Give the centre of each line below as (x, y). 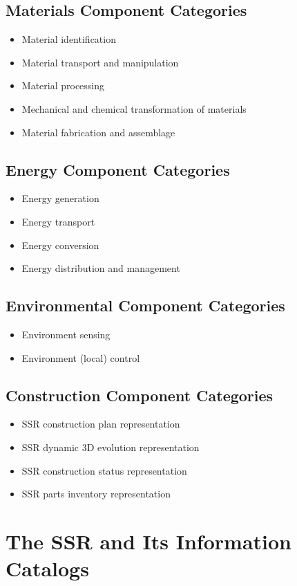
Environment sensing (66, 334)
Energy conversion (60, 245)
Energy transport (58, 221)
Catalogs (47, 568)
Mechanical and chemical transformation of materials (134, 108)
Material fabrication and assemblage (98, 132)
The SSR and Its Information (148, 541)
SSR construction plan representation (101, 424)
